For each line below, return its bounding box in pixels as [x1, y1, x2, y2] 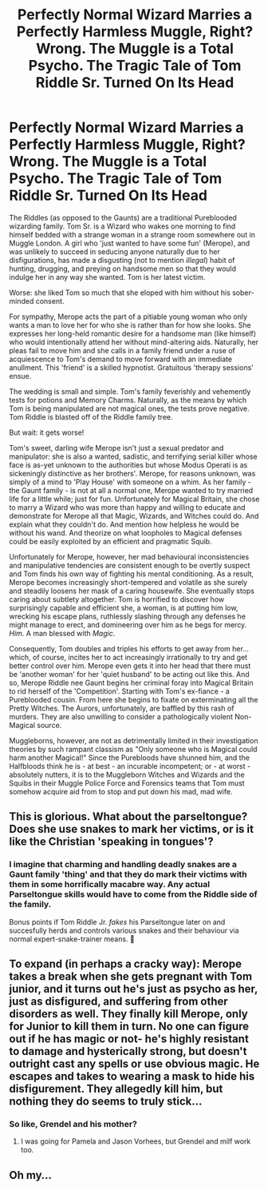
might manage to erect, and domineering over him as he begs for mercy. [9, 619, 247, 629]
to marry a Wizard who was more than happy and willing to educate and [9, 502, 246, 512]
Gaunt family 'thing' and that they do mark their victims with [9, 869, 248, 880]
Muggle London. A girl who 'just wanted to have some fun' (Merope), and [9, 238, 250, 248]
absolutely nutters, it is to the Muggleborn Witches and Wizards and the [9, 770, 246, 779]
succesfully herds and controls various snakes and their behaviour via [9, 925, 239, 935]
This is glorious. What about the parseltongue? [9, 810, 248, 824]
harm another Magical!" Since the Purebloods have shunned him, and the [9, 753, 250, 762]
